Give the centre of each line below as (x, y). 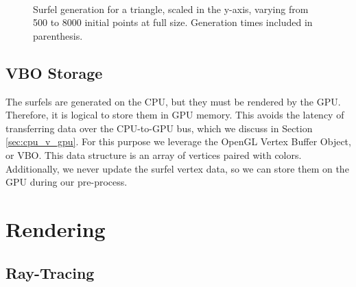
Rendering (56, 228)
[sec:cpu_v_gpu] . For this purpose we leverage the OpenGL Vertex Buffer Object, (178, 141)
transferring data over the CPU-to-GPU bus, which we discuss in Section (159, 128)
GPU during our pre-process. (67, 182)
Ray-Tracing (50, 272)
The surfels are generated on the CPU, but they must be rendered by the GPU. (173, 101)
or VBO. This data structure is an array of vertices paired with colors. (154, 154)
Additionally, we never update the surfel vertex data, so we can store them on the (177, 168)
